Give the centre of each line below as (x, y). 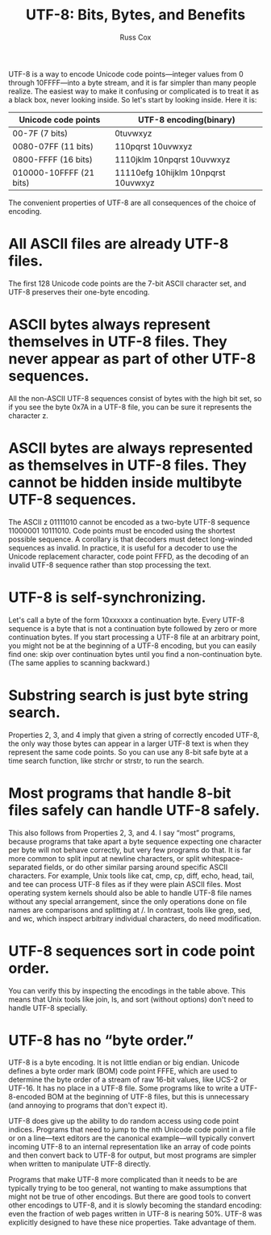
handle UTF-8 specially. (48, 1007)
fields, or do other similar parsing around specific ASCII (136, 867)
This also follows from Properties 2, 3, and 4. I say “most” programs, (122, 832)
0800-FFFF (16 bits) (52, 159)
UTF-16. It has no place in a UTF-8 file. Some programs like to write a (123, 1088)
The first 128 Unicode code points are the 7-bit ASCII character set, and (127, 283)
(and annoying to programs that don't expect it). (88, 1105)
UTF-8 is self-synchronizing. (107, 597)
